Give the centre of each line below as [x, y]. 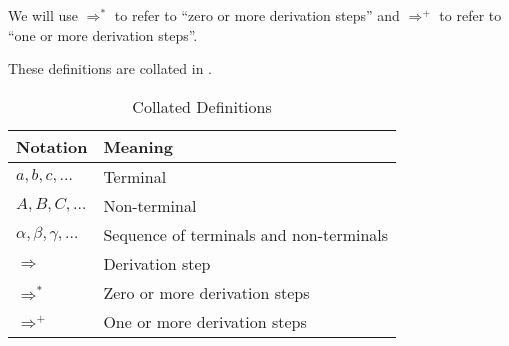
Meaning [138, 146]
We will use [43, 15]
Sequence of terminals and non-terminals [246, 234]
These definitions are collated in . [110, 68]
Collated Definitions [202, 106]
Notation [52, 146]
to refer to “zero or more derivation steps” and [257, 15]
